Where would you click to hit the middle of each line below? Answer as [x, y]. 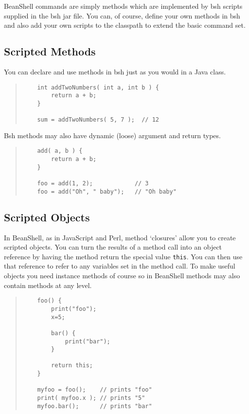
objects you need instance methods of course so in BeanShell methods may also [122, 276]
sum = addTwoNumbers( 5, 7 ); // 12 [98, 120]
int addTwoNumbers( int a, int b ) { [98, 87]
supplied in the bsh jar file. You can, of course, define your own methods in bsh [122, 15]
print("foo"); [74, 309]
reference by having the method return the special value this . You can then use [123, 256]
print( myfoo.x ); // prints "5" [91, 398]
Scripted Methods [50, 51]
